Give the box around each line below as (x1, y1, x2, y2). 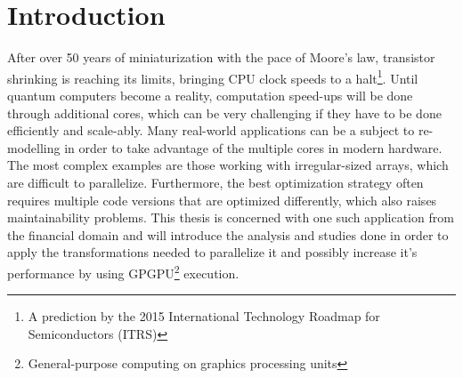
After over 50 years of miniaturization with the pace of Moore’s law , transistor (7, 48, 435, 67)
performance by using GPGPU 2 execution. (7, 261, 240, 282)
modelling (7, 138, 61, 157)
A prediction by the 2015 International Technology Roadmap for (28, 307, 380, 326)
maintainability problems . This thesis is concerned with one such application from (7, 208, 454, 227)
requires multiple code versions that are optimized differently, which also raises (7, 190, 437, 209)
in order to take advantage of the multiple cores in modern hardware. (64, 138, 443, 157)
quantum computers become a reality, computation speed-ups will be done (7, 85, 413, 104)
